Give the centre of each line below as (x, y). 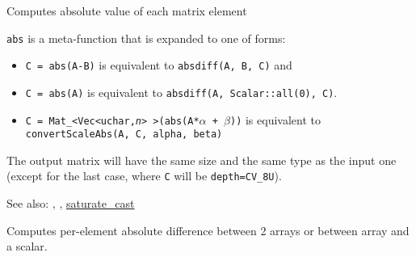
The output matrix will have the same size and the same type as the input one (202, 160)
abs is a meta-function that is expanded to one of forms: (146, 38)
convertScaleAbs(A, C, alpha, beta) (124, 135)
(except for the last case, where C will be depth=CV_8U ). (144, 176)
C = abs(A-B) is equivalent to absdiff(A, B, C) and (159, 65)
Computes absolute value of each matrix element (127, 11)
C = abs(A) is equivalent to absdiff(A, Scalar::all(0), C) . (181, 92)
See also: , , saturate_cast (71, 203)
